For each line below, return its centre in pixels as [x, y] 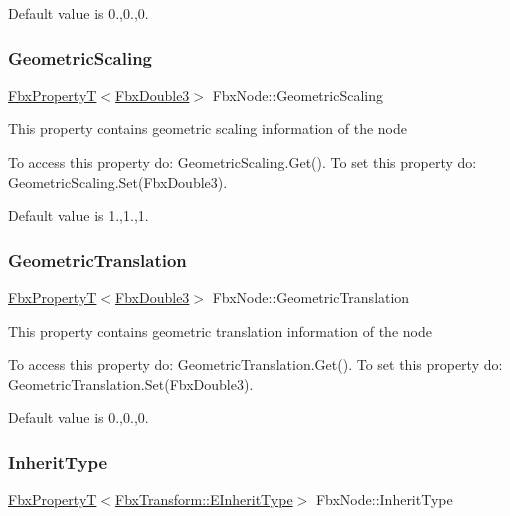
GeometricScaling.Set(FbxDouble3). [118, 181]
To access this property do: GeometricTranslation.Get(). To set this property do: [255, 364]
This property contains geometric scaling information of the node [208, 128]
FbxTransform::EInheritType [204, 499]
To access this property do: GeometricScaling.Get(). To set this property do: [242, 162]
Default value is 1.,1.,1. [78, 215]
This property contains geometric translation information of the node [220, 330]
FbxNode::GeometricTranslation [311, 297]
